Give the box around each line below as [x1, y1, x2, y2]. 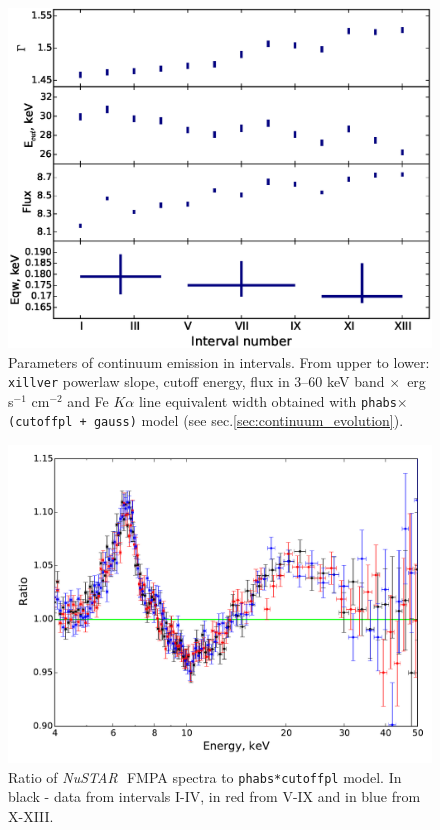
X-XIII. [8, 805, 54, 826]
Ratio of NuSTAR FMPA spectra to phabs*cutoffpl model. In [8, 766, 402, 787]
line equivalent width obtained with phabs [138, 390, 397, 411]
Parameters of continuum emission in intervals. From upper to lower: [8, 351, 430, 372]
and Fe [67, 390, 109, 411]
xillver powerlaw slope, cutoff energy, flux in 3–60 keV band [8, 371, 385, 392]
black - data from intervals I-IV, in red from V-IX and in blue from [8, 786, 421, 807]
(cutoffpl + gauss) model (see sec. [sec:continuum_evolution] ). [8, 410, 404, 431]
